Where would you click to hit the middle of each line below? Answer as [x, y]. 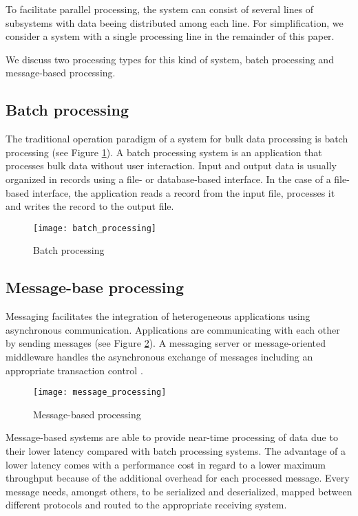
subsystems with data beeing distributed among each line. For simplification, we [175, 22]
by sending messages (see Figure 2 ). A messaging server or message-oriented [166, 343]
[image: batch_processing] [95, 228]
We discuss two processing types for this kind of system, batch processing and [170, 59]
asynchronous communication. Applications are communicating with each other [173, 329]
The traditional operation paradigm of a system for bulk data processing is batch [177, 139]
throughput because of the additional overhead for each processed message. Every [178, 478]
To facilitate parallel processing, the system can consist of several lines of [160, 9]
